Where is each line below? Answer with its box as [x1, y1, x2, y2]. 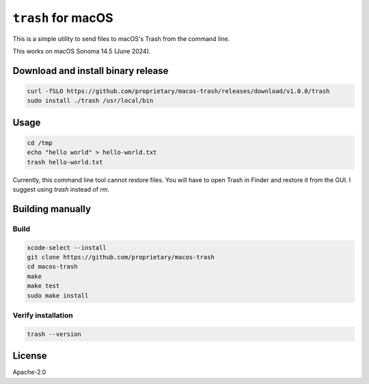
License [12, 350, 47, 362]
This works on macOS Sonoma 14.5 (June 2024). [12, 47, 151, 55]
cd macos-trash [27, 263, 78, 270]
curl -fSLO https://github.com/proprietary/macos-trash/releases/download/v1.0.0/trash [27, 87, 330, 95]
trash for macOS [12, 10, 113, 25]
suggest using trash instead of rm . [12, 185, 110, 194]
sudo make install [27, 292, 89, 299]
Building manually [12, 203, 92, 215]
